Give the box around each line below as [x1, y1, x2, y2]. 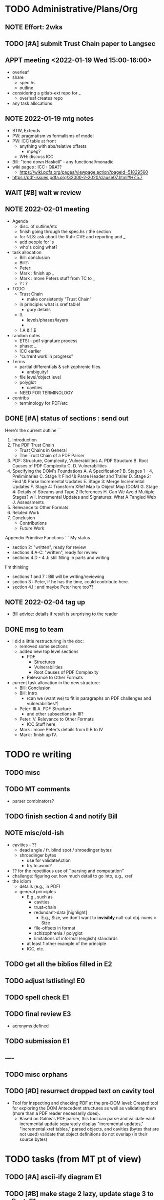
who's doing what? [19, 244, 58, 250]
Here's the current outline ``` [5, 427, 62, 433]
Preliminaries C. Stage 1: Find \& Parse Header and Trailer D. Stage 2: [12, 473, 151, 479]
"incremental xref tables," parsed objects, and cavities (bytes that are [19, 1126, 159, 1131]
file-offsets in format [34, 925, 76, 931]
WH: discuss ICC [19, 153, 54, 160]
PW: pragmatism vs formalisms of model [12, 133, 94, 138]
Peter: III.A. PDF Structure [19, 706, 71, 712]
